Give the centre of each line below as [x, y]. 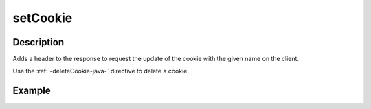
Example [32, 91]
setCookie [43, 18]
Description [38, 42]
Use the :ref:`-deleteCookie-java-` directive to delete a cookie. [101, 71]
